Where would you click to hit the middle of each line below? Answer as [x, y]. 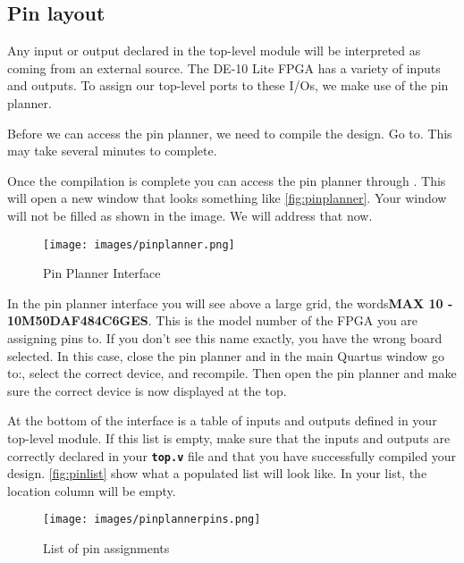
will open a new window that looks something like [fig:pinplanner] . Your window [227, 198]
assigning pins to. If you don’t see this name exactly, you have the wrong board [225, 337]
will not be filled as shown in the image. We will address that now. [190, 215]
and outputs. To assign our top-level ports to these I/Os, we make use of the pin [228, 85]
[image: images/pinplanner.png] [139, 244]
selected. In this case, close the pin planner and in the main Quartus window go [226, 355]
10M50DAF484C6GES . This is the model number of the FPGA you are [213, 320]
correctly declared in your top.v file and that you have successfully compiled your [232, 455]
